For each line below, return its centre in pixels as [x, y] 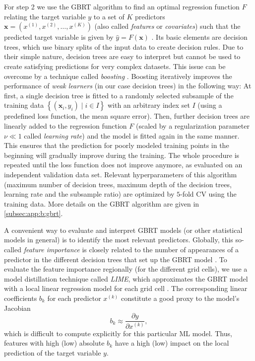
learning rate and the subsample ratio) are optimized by [89, 194]
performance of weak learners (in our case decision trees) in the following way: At [128, 86]
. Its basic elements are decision [199, 37]
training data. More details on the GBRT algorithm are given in [102, 203]
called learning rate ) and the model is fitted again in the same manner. [132, 135]
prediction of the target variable [53, 352]
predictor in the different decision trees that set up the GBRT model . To [116, 259]
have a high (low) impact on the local [172, 343]
